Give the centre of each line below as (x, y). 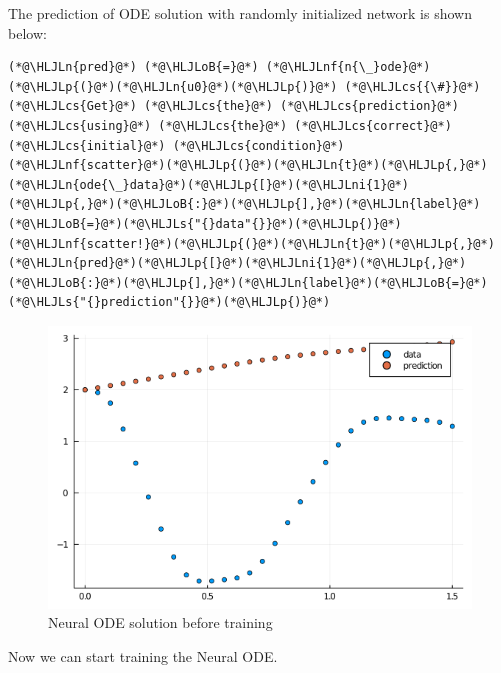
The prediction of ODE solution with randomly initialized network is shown (240, 13)
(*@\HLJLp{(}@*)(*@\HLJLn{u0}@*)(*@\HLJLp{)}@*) (173, 86)
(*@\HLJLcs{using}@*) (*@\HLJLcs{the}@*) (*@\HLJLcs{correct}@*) (230, 125)
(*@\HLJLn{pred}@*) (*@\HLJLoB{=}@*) (133, 67)
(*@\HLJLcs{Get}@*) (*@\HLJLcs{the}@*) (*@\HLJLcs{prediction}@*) (234, 106)
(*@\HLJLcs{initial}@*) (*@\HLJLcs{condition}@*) (176, 145)
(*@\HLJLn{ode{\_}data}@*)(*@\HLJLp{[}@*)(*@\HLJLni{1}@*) (208, 184)
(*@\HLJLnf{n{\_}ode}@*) (348, 67)
